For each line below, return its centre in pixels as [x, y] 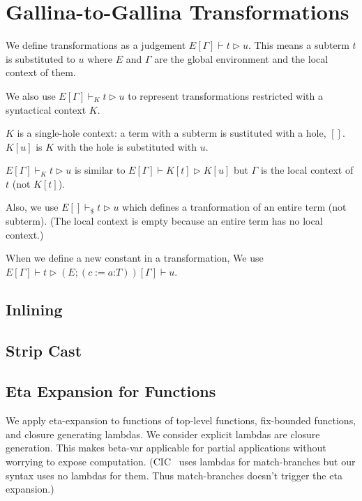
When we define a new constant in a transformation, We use [135, 258]
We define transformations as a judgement [96, 45]
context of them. [41, 72]
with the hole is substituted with [127, 146]
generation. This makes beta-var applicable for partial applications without [166, 448]
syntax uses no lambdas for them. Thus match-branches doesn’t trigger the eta [174, 475]
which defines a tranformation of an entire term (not [234, 207]
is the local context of [307, 170]
